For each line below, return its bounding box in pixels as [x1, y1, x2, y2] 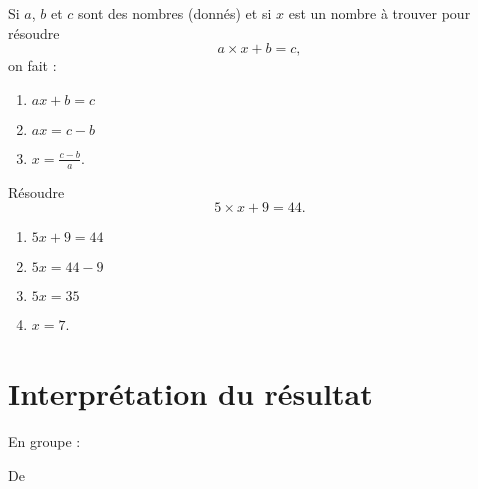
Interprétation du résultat [8, 372, 373, 413]
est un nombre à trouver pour [288, 3, 471, 23]
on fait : [8, 55, 57, 76]
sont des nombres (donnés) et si [78, 3, 272, 23]
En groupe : [8, 430, 81, 451]
